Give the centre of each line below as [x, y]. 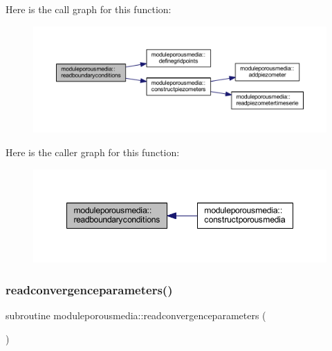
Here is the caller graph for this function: [93, 152]
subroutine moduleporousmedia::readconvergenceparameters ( [136, 315]
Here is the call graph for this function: [89, 9]
